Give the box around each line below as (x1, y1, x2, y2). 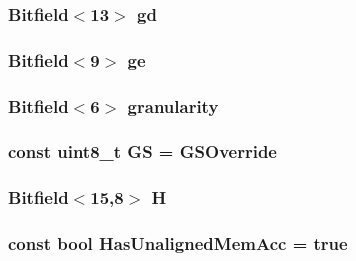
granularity (127, 93, 219, 118)
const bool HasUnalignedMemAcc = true (8, 231, 348, 256)
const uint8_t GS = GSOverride (8, 139, 277, 164)
